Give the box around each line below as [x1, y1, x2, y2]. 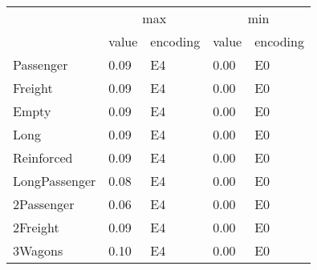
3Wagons [13, 241, 63, 260]
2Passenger [13, 195, 75, 213]
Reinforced [13, 148, 73, 167]
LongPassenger [13, 171, 96, 190]
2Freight [13, 218, 59, 236]
